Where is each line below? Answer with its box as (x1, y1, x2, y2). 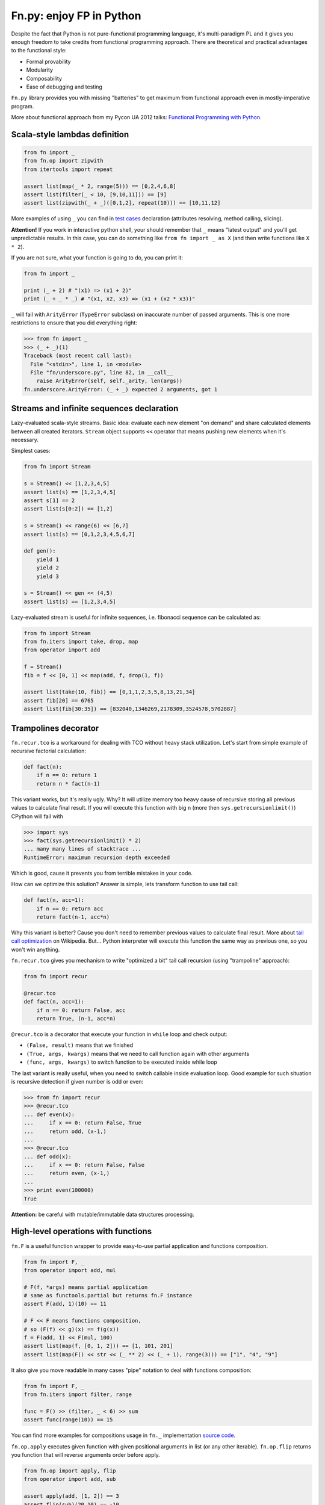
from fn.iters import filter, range (23, 1391, 132, 1398)
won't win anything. (11, 946, 60, 953)
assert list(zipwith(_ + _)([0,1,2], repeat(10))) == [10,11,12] (23, 199, 221, 206)
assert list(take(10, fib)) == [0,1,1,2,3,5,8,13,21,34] (23, 689, 196, 695)
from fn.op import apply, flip (23, 1468, 117, 1474)
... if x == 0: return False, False (23, 1162, 144, 1168)
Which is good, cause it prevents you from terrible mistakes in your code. (11, 869, 193, 877)
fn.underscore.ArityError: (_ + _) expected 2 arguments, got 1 (23, 386, 218, 393)
